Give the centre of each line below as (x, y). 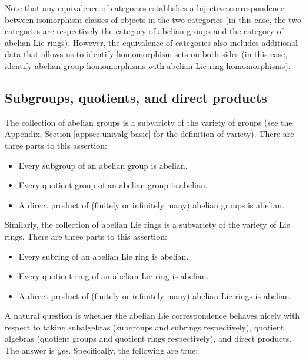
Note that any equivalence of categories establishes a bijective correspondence (144, 8)
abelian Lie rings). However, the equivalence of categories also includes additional (151, 42)
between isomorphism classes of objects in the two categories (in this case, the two (153, 19)
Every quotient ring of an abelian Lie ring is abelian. (114, 276)
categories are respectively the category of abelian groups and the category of (144, 31)
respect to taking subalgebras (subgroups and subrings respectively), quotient (144, 327)
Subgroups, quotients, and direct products (136, 97)
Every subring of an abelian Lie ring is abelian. (104, 256)
